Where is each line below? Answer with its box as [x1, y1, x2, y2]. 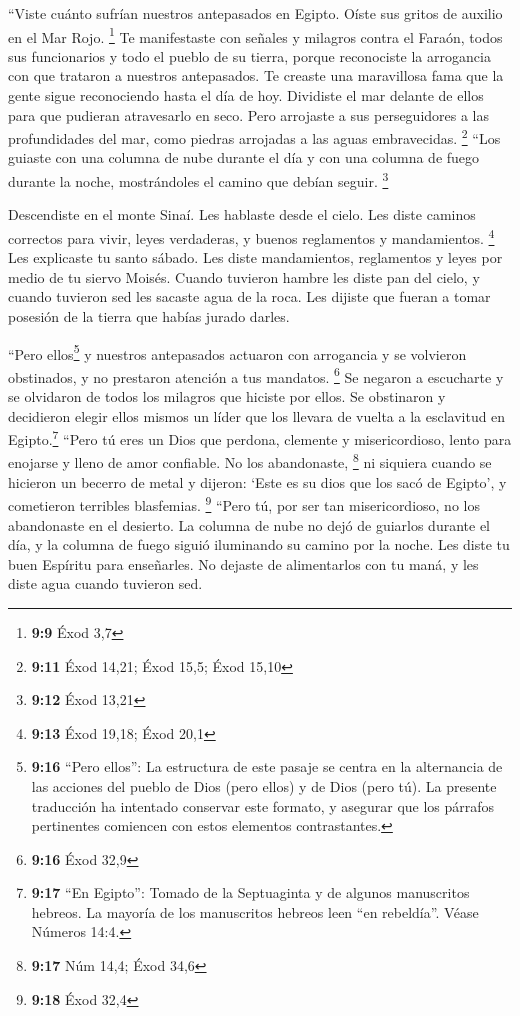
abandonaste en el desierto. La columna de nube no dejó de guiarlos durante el [8, 514, 490, 535]
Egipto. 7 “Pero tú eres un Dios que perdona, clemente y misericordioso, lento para [8, 426, 512, 449]
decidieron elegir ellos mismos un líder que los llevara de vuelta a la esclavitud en [8, 405, 506, 426]
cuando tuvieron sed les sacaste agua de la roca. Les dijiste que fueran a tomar [8, 286, 491, 307]
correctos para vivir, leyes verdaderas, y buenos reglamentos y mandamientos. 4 [8, 224, 495, 248]
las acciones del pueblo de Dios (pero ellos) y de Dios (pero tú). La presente [31, 775, 497, 796]
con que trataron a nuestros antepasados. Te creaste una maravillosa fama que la [8, 65, 504, 86]
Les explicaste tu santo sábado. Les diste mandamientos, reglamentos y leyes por [8, 247, 503, 268]
